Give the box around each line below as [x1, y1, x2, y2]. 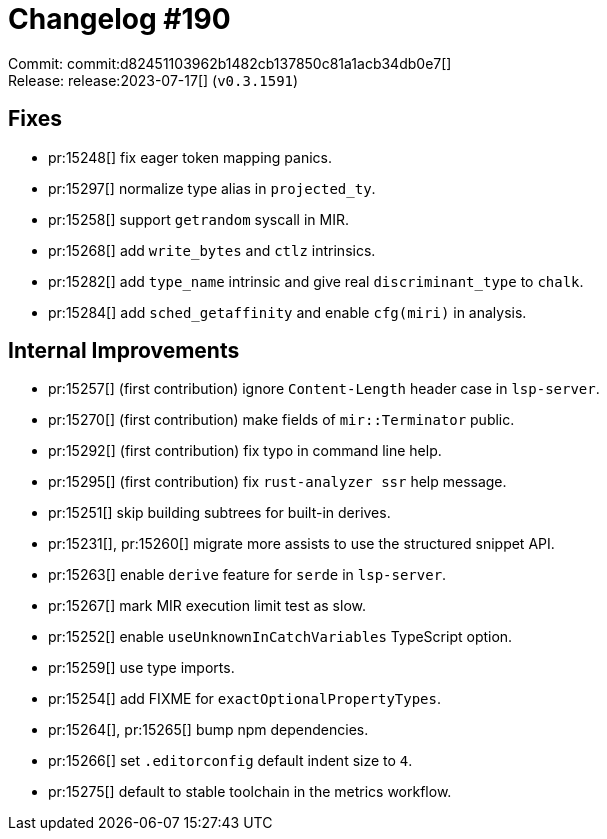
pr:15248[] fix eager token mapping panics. [48, 148, 333, 166]
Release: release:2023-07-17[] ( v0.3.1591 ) [8, 71, 299, 89]
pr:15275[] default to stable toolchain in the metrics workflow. [48, 783, 452, 801]
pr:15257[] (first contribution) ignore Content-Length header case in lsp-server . [48, 380, 600, 398]
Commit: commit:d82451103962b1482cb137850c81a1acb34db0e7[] [8, 54, 452, 72]
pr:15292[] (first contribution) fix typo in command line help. [48, 442, 442, 460]
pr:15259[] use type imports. [48, 659, 235, 677]
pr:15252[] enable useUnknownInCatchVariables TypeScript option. [48, 628, 513, 646]
